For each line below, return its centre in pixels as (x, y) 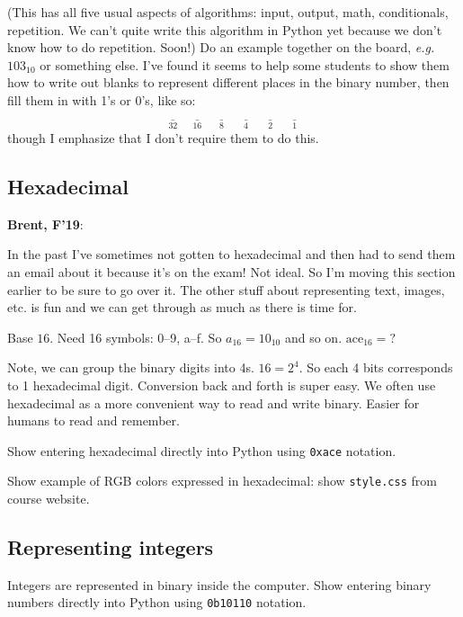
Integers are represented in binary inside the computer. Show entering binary (219, 584)
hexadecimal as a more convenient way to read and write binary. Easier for (214, 402)
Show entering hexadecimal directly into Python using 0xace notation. (202, 450)
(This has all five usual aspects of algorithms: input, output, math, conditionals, (228, 12)
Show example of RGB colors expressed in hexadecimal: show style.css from (222, 481)
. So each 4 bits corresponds (376, 367)
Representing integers (111, 547)
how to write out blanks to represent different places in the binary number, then (228, 82)
